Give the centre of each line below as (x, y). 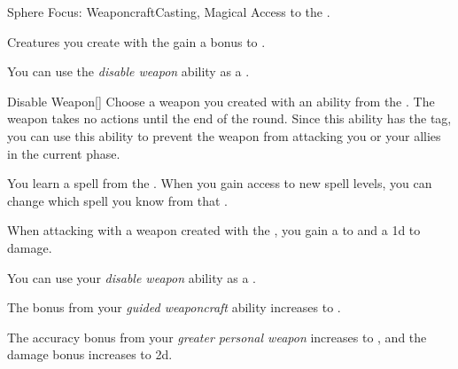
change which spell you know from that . (118, 200)
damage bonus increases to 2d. (90, 354)
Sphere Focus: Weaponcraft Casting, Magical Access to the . (169, 12)
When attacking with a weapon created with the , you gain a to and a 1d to (214, 230)
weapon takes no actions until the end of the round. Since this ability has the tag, (229, 118)
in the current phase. (64, 153)
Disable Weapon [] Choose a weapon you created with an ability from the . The (221, 101)
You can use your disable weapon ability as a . (132, 277)
